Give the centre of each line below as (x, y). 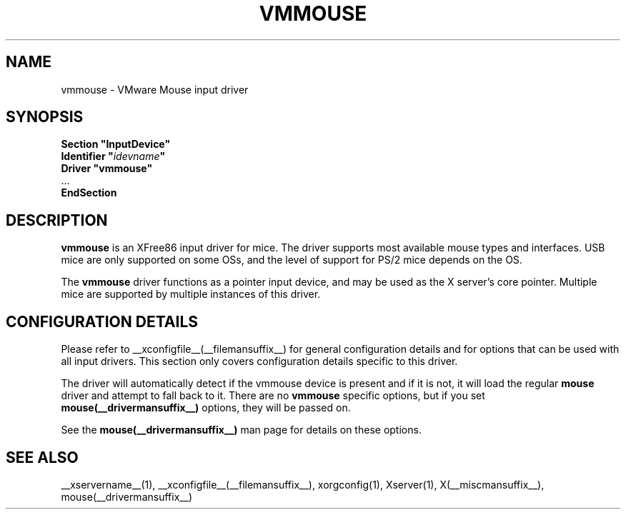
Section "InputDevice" (116, 144)
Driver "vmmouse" (107, 169)
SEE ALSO (42, 457)
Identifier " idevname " (113, 156)
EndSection (89, 193)
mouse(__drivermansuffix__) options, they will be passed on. (206, 408)
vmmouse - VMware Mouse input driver (155, 89)
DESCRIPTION (57, 220)
